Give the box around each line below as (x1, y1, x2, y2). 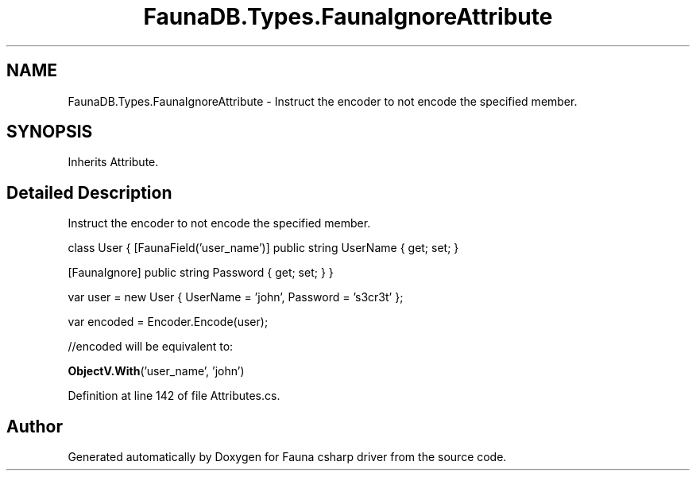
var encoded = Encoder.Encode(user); (68, 315, 269, 329)
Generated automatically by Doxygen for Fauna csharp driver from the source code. (68, 450, 507, 464)
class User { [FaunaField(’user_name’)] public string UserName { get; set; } (68, 241, 459, 255)
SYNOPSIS (6, 122, 93, 142)
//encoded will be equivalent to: (68, 339, 234, 354)
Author (6, 416, 63, 436)
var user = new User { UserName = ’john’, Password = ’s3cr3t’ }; (68, 290, 404, 304)
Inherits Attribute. (68, 155, 159, 169)
